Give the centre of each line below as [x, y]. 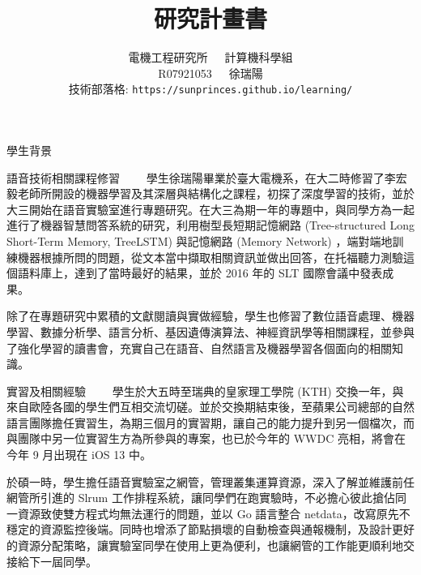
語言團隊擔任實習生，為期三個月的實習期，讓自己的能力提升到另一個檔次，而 [210, 422]
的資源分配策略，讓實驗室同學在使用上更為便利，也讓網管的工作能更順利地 [205, 545]
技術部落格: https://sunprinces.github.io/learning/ [210, 89]
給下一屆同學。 [57, 561]
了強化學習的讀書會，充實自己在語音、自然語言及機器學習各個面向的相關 [199, 348]
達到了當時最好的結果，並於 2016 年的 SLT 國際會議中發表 [228, 273]
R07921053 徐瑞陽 [210, 73]
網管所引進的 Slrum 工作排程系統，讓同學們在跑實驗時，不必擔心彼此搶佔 [201, 498]
